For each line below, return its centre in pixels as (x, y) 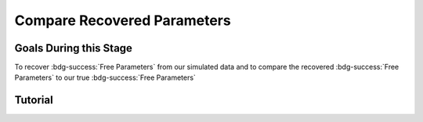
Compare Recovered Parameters (123, 20)
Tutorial (34, 100)
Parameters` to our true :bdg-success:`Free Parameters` (105, 77)
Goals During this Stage (74, 48)
